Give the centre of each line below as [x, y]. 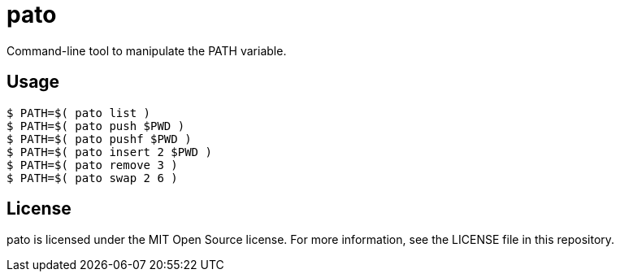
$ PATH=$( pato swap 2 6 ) [92, 178]
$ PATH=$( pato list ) [79, 113]
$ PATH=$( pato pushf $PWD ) [99, 139]
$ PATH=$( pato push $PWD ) [96, 126]
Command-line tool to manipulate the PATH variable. [147, 50]
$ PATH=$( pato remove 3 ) [92, 165]
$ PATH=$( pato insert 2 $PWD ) [109, 152]
